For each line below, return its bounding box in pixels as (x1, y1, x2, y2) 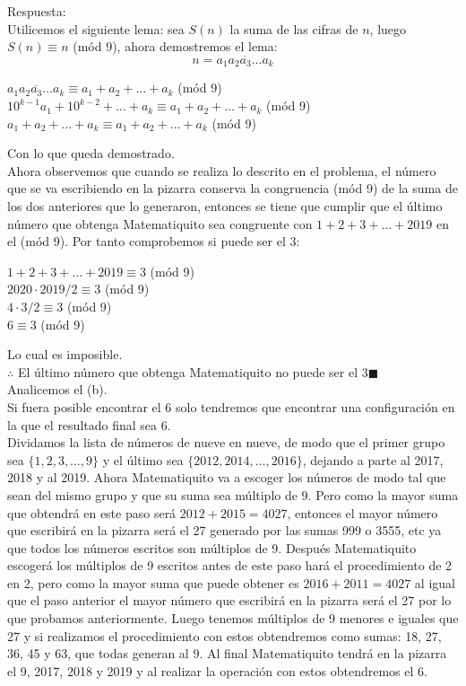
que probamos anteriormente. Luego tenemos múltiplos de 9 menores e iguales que (7, 609, 459, 628)
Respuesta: (7, 2, 66, 20)
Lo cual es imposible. (7, 345, 123, 364)
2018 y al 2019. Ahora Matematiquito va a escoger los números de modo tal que (7, 468, 446, 487)
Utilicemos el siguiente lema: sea (7, 19, 185, 38)
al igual (414, 573, 455, 592)
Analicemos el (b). (7, 380, 108, 399)
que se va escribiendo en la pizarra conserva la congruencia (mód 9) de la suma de (7, 179, 458, 198)
